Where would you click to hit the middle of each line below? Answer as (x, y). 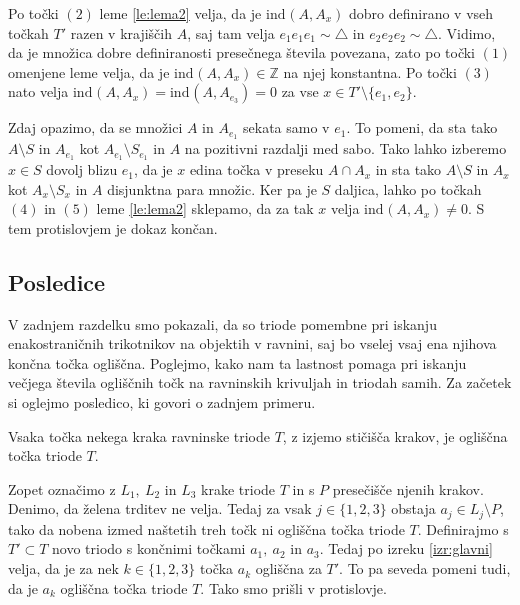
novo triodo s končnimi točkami (149, 548)
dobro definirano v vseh (421, 13)
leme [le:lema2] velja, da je (180, 13)
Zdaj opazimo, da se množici (95, 127)
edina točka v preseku (256, 169)
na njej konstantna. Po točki (370, 71)
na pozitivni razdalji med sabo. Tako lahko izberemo (345, 148)
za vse (300, 91)
